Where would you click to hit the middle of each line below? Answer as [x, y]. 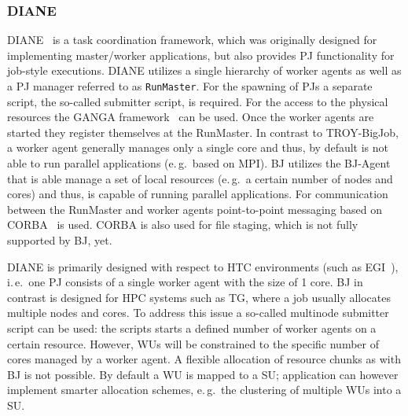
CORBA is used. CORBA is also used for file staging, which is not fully [183, 225]
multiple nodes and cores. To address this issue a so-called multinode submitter [198, 313]
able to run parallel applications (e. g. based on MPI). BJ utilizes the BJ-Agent [199, 163]
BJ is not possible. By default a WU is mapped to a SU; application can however [203, 374]
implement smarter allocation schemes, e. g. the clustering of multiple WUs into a [204, 390]
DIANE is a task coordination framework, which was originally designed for [192, 40]
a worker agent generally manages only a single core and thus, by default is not [198, 147]
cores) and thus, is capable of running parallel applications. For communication [198, 194]
